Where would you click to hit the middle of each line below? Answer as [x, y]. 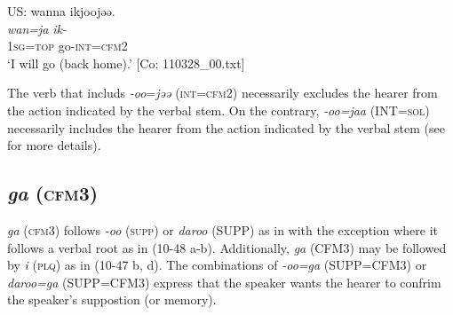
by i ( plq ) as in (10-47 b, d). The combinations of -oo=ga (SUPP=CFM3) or [217, 265]
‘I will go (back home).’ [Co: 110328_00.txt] [126, 63]
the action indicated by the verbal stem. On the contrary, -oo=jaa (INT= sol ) [219, 110]
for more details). [54, 145]
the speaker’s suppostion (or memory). [112, 299]
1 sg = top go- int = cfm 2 [68, 46]
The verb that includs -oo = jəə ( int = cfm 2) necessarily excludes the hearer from [223, 93]
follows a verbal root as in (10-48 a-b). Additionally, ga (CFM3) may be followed [227, 247]
